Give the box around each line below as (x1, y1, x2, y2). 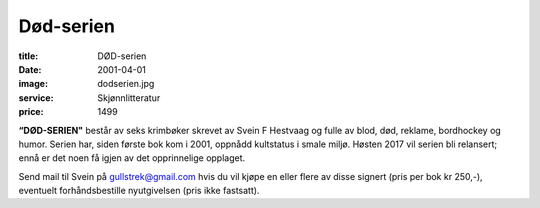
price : (18, 106, 44, 118)
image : (18, 78, 49, 90)
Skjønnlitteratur (97, 91, 161, 104)
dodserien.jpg (97, 78, 155, 90)
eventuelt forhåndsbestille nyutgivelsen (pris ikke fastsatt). (18, 185, 260, 197)
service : (18, 91, 54, 104)
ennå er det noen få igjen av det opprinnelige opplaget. (18, 152, 246, 164)
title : (18, 50, 39, 62)
